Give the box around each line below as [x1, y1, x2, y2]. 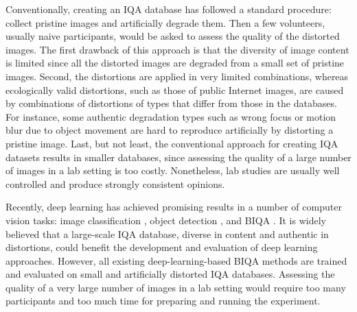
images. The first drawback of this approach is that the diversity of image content [5, 42, 349, 56]
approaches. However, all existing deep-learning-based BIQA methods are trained [5, 253, 347, 267]
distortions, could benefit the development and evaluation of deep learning [5, 240, 318, 254]
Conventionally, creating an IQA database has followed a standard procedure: [5, 2, 332, 16]
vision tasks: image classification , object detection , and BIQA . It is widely [5, 213, 326, 227]
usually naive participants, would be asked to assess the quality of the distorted [5, 29, 340, 43]
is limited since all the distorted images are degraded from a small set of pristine [5, 56, 345, 70]
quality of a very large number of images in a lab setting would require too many [5, 280, 346, 294]
